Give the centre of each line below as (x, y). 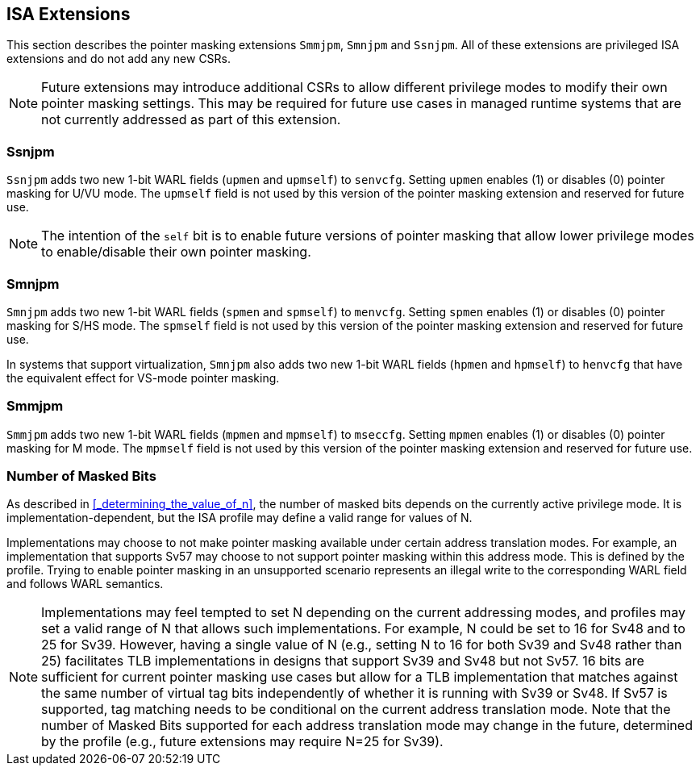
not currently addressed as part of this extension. (191, 120)
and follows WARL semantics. (85, 584)
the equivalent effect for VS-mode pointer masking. (143, 378)
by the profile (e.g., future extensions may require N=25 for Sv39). (242, 742)
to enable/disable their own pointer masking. (176, 252)
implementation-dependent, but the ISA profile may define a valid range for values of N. (240, 518)
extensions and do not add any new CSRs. (119, 59)
